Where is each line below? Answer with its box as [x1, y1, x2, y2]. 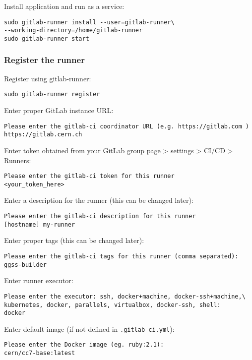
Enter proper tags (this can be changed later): [4, 235, 144, 245]
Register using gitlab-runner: [4, 73, 91, 83]
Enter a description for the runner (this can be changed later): [4, 195, 193, 205]
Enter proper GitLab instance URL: [4, 105, 114, 116]
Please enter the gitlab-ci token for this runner [4, 173, 175, 180]
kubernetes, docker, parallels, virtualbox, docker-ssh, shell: [4, 301, 221, 308]
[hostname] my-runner [4, 221, 75, 228]
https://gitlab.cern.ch [4, 131, 82, 138]
